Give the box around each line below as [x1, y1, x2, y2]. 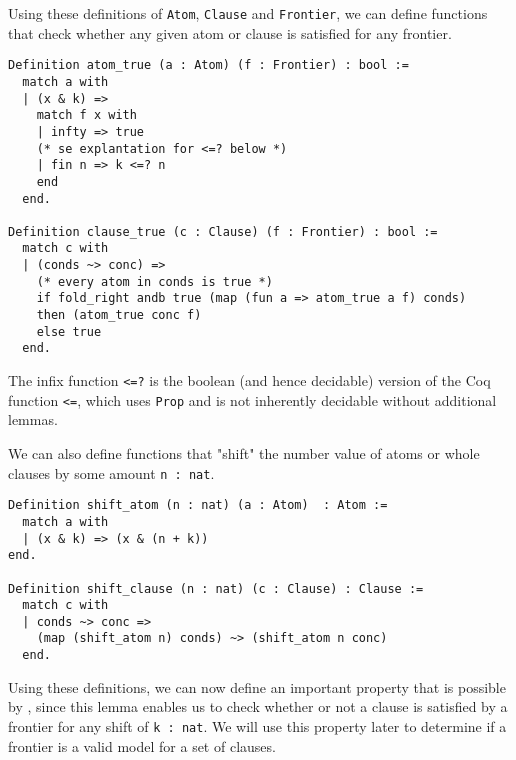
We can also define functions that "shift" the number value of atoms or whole [8, 442, 480, 463]
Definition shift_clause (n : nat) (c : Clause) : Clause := [8, 581, 424, 596]
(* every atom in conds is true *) [36, 274, 273, 289]
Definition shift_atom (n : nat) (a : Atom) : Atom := [8, 498, 388, 513]
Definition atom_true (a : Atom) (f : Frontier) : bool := [8, 58, 409, 73]
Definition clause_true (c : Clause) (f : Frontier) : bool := [8, 224, 438, 239]
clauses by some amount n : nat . [8, 462, 215, 483]
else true [36, 324, 102, 339]
